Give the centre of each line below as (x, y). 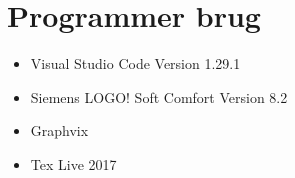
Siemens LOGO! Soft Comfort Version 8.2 (159, 96)
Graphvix (59, 130)
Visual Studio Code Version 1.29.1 (135, 63)
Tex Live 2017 (73, 163)
